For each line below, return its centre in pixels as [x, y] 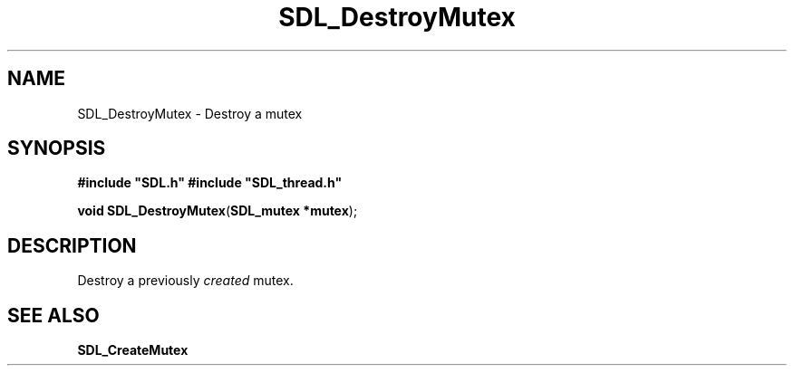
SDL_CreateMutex [133, 350]
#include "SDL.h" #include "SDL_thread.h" [210, 183]
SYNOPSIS [57, 148]
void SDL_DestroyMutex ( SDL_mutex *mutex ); [218, 211]
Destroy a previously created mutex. [185, 281]
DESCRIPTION [72, 245]
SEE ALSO [53, 315]
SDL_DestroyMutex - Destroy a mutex [190, 113]
